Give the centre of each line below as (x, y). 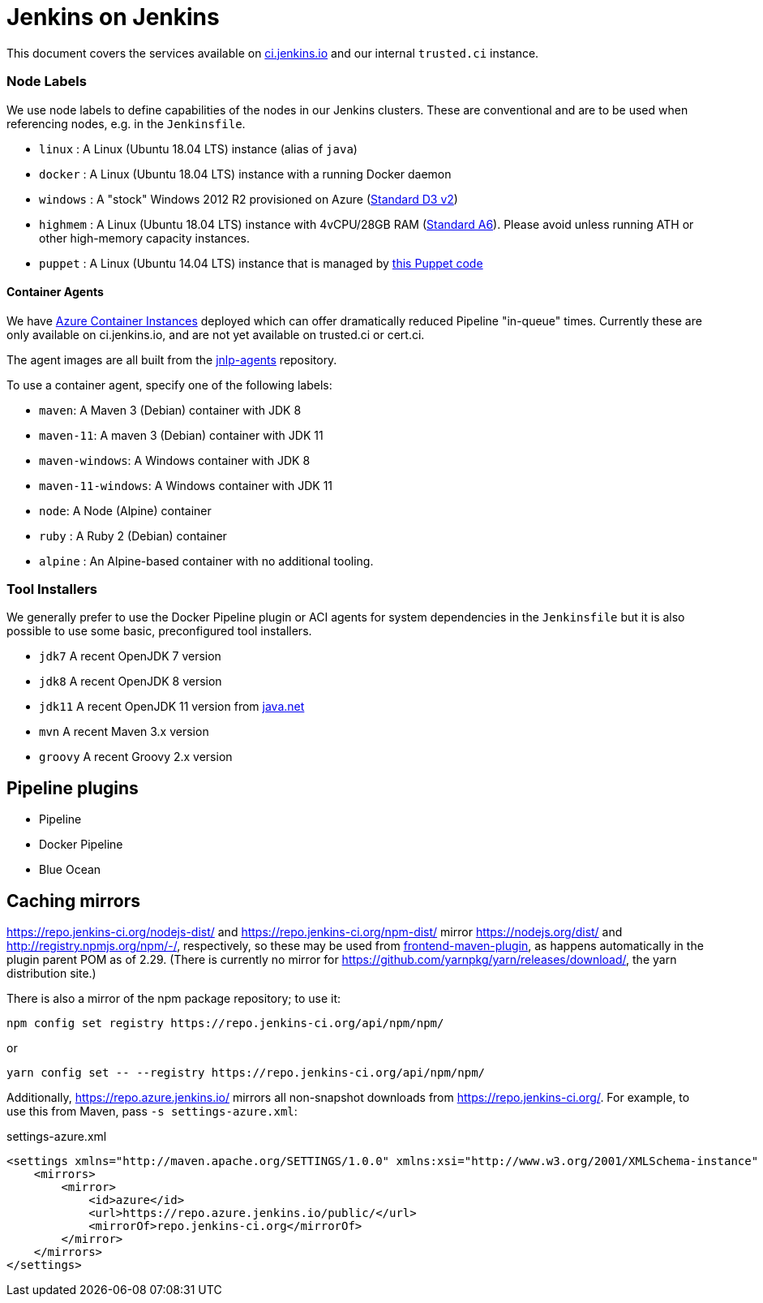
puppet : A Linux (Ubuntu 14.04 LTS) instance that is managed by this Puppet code (261, 263)
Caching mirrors (73, 901)
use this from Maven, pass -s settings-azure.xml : (152, 1112)
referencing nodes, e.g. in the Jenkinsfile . (126, 123)
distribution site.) (51, 974)
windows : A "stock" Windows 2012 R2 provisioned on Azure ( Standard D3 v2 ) (249, 199)
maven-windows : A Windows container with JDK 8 (175, 460)
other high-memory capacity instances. (145, 238)
